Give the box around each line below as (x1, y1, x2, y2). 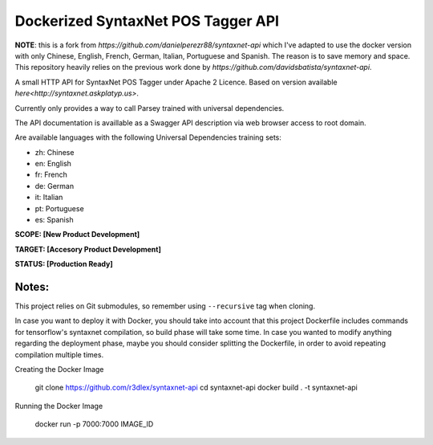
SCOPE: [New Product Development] (14, 230, 140, 239)
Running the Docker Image (14, 401, 103, 410)
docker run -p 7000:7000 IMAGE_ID (34, 419, 154, 429)
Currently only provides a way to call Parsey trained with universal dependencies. (14, 103, 285, 112)
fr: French (34, 169, 68, 180)
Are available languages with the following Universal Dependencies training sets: (14, 133, 282, 142)
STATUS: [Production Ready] (14, 259, 114, 269)
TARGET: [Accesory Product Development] (14, 244, 162, 254)
